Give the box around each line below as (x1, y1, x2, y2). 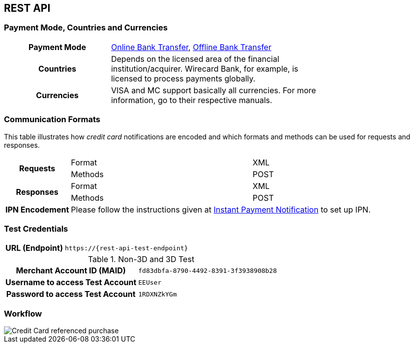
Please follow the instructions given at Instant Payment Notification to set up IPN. (71, 204, 371, 214)
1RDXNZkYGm (138, 290, 177, 298)
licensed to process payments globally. (111, 73, 256, 83)
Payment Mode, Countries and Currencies (4, 23, 168, 33)
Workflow (4, 308, 42, 319)
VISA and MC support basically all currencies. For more (111, 85, 316, 95)
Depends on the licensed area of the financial (111, 53, 279, 64)
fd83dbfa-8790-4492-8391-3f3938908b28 (138, 267, 277, 274)
